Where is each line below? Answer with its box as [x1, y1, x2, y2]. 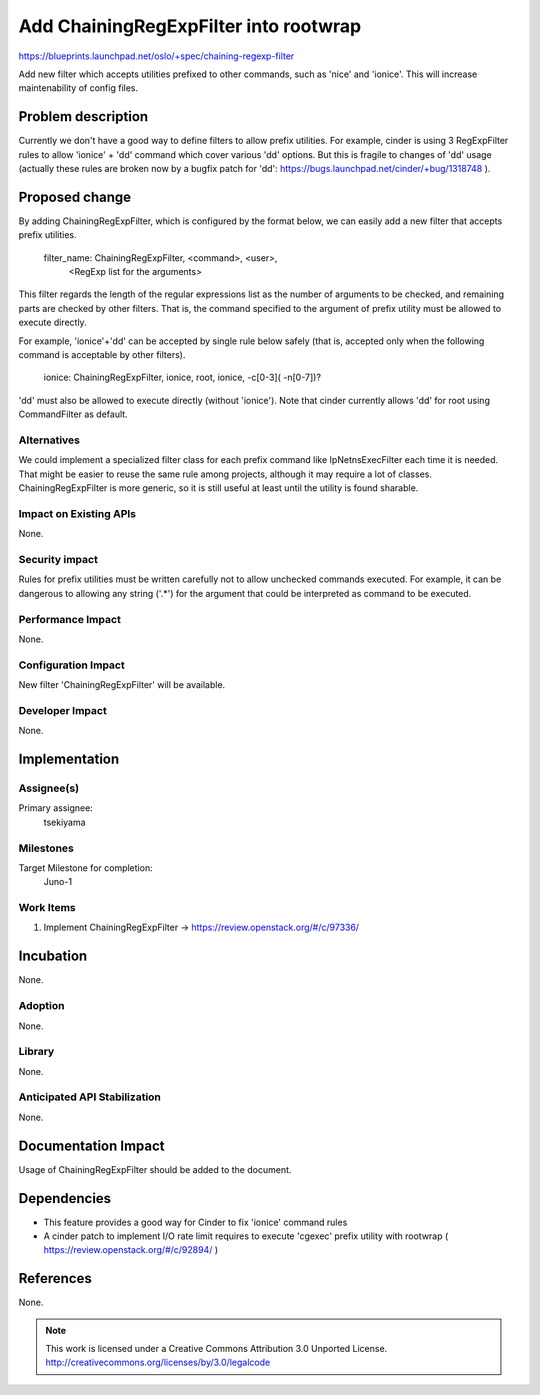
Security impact [18, 553, 99, 567]
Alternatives [18, 433, 80, 447]
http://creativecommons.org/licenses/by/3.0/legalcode [45, 1356, 271, 1369]
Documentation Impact [18, 1137, 165, 1154]
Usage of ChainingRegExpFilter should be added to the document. [18, 1163, 292, 1175]
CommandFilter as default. [18, 408, 129, 420]
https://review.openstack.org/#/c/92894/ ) [43, 1244, 219, 1256]
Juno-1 [43, 876, 73, 888]
